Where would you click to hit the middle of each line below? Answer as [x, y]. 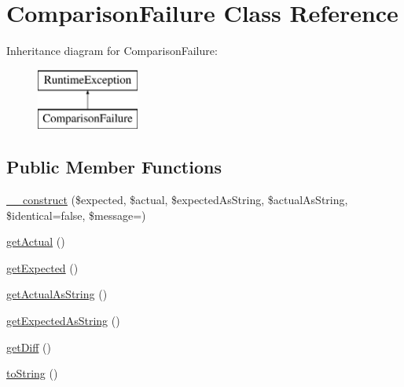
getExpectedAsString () [63, 321]
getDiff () [29, 347]
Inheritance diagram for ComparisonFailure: [112, 51]
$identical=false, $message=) [76, 215]
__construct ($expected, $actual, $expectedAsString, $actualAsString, [177, 200]
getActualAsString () [57, 294]
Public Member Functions [114, 167]
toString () [32, 373]
